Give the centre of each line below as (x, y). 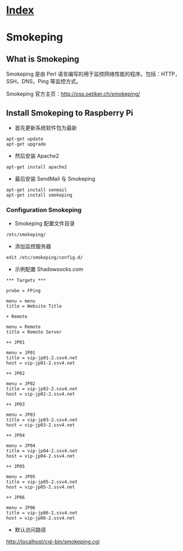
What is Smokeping (43, 59)
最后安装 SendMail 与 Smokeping (55, 179)
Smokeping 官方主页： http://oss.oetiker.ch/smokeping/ (73, 94)
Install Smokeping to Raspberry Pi (70, 113)
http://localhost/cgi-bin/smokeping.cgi (53, 542)
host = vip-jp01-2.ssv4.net (41, 363)
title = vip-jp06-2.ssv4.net (42, 513)
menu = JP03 (21, 415)
